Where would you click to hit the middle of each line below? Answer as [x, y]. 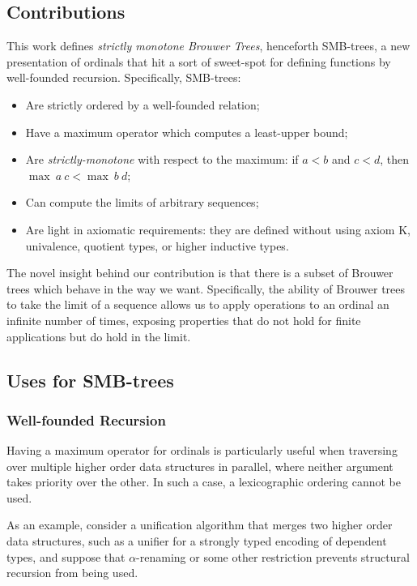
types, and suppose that [66, 556]
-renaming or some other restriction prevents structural [273, 556]
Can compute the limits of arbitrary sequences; [142, 202]
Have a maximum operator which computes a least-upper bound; [187, 132]
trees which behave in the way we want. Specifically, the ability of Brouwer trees [206, 288]
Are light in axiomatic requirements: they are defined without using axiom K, [218, 229]
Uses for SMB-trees [90, 380]
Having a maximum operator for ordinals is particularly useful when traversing [202, 450]
